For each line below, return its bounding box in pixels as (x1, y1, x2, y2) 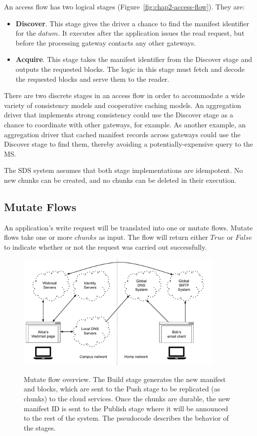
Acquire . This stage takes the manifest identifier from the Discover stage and (15, 54, 253, 64)
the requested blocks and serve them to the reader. (15, 73, 170, 84)
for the (15, 28, 36, 38)
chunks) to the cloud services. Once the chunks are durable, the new (24, 393, 230, 403)
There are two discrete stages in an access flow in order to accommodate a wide (4, 90, 245, 101)
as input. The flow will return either (98, 232, 208, 242)
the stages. (24, 422, 56, 433)
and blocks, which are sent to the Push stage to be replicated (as (24, 383, 220, 394)
